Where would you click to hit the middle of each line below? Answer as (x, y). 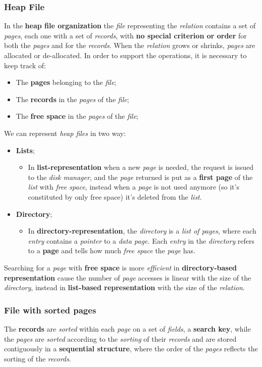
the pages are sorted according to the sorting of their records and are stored (120, 338)
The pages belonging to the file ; (66, 82)
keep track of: (25, 65)
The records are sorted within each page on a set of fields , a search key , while (127, 328)
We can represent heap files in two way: (65, 133)
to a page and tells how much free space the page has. (112, 250)
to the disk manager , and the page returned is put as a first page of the (140, 177)
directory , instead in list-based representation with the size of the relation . (124, 287)
